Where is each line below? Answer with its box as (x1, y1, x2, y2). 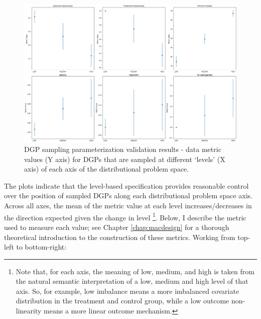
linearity (16, 305, 42, 316)
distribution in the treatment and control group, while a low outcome (16, 295, 229, 306)
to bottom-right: (16, 242, 67, 252)
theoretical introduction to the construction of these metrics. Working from (4, 231, 235, 242)
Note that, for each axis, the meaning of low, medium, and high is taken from (16, 266, 254, 276)
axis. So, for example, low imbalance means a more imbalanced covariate (16, 285, 239, 296)
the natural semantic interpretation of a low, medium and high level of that (16, 276, 248, 286)
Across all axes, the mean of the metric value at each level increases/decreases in (4, 200, 252, 211)
